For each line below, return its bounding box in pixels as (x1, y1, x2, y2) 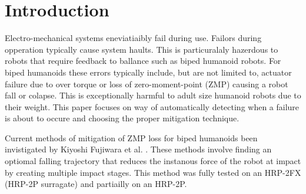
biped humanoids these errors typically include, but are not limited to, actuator (5, 66, 292, 78)
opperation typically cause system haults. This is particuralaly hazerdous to (5, 43, 278, 55)
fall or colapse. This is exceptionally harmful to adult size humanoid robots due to (5, 89, 301, 101)
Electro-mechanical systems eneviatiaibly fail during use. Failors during (5, 32, 262, 44)
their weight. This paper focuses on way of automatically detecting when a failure (5, 100, 300, 113)
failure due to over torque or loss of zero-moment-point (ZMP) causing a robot (5, 77, 288, 90)
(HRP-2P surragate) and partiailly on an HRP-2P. (5, 178, 187, 190)
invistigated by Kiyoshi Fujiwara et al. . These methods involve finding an (5, 143, 272, 155)
